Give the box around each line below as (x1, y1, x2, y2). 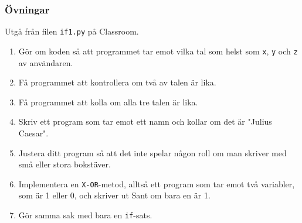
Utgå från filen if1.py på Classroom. (5, 25, 139, 37)
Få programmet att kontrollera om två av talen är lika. (18, 76, 216, 88)
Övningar (5, 2, 50, 16)
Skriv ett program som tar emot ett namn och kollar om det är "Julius (18, 115, 272, 128)
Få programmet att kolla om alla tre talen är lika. (18, 95, 198, 108)
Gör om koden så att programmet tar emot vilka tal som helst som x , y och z (18, 44, 298, 57)
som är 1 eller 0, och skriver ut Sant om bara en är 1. (18, 189, 211, 201)
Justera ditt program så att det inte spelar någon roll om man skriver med (18, 146, 287, 159)
